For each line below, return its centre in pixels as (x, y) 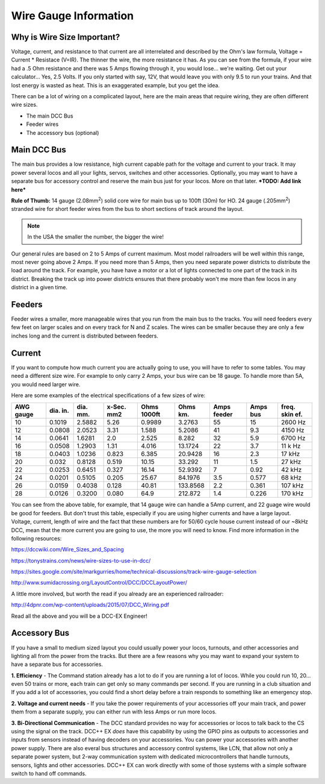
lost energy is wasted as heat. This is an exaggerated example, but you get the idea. (115, 85)
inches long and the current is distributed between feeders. (85, 336)
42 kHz (291, 470)
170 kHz (292, 494)
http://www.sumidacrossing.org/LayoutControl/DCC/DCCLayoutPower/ (99, 583)
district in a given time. (39, 287)
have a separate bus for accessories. (57, 664)
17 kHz (290, 454)
